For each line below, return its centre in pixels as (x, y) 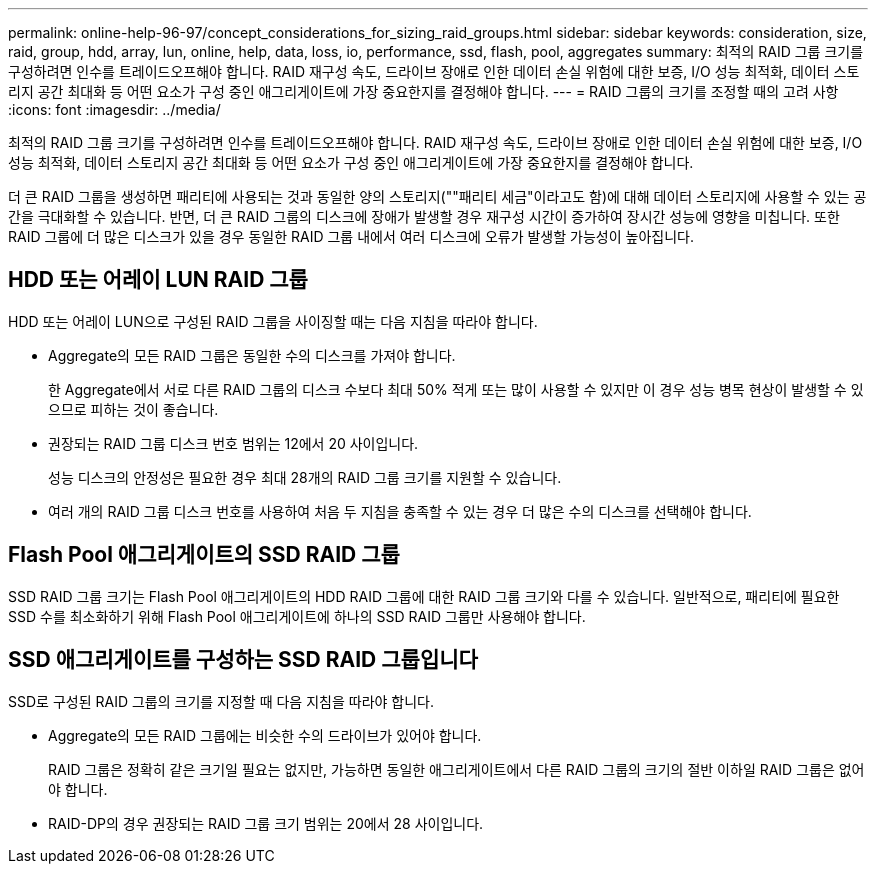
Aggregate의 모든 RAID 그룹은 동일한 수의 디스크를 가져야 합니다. (252, 355)
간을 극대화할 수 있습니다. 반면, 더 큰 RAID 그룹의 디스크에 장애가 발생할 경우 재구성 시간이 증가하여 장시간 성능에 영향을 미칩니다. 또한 (424, 216)
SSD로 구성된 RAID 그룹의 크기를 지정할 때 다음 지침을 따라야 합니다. (221, 701)
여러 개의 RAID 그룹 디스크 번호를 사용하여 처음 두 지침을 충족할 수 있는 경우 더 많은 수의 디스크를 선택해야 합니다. (400, 511)
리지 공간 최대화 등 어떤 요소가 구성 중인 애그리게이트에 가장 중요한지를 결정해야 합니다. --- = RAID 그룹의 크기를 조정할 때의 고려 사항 (423, 91)
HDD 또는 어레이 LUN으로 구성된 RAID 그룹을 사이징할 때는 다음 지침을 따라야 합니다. (273, 321)
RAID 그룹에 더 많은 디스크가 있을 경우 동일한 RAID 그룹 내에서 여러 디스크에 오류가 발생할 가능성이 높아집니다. (351, 236)
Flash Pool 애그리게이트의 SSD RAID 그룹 (204, 555)
